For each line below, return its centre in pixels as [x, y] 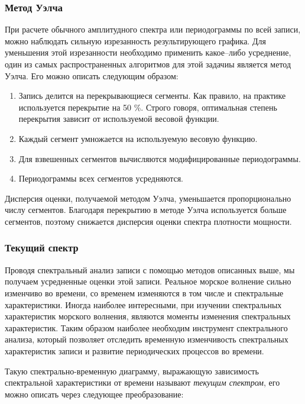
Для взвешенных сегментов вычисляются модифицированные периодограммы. [160, 158]
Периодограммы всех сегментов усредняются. [101, 178]
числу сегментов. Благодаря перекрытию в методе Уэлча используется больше [146, 210]
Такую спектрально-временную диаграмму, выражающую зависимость [132, 371]
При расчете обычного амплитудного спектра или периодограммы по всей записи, [153, 29]
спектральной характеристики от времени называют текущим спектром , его [142, 382]
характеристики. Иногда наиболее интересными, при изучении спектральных [143, 304]
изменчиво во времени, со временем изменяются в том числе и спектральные [144, 293]
